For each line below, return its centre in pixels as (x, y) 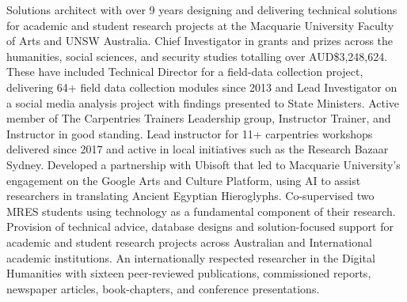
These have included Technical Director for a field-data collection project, (185, 72)
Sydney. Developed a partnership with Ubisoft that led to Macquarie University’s (203, 164)
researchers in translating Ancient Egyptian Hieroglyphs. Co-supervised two (190, 196)
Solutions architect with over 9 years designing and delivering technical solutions (202, 9)
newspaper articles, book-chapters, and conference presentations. (163, 288)
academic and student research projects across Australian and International (189, 242)
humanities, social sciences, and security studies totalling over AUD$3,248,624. (197, 56)
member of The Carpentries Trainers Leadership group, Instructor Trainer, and (199, 118)
